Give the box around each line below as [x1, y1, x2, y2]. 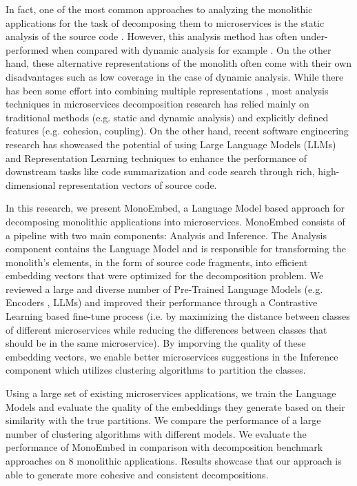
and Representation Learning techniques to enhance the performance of [6, 150, 307, 165]
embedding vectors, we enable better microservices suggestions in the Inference [6, 349, 338, 363]
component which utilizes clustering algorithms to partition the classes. [6, 363, 306, 377]
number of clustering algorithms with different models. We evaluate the [6, 426, 307, 441]
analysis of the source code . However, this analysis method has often [6, 29, 298, 43]
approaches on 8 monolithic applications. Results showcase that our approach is [6, 454, 342, 467]
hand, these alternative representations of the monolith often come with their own [6, 56, 352, 70]
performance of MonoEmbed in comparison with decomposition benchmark [6, 440, 323, 454]
